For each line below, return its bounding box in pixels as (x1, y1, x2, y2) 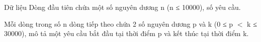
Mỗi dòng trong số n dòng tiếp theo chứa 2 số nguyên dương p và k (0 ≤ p (4, 18, 233, 29)
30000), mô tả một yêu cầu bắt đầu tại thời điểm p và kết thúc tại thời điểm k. (4, 28, 249, 39)
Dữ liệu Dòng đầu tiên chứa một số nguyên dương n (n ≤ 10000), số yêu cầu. (4, 2, 241, 12)
